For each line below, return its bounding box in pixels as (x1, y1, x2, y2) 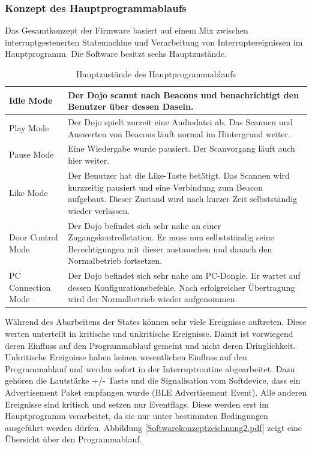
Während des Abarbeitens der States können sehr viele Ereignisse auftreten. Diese (5, 315, 307, 328)
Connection (9, 281, 51, 293)
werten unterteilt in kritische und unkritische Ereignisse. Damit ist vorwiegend (5, 327, 293, 340)
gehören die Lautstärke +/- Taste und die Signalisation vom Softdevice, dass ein (5, 374, 301, 387)
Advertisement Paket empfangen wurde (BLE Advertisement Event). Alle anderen (5, 386, 307, 398)
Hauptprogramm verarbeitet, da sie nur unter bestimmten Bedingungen (5, 409, 268, 422)
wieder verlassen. (68, 204, 130, 216)
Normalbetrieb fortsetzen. (68, 254, 163, 267)
